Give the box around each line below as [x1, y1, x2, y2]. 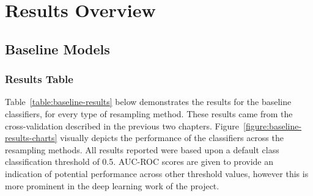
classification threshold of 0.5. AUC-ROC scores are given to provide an [5, 155, 273, 168]
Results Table [5, 71, 73, 87]
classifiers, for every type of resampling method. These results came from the [5, 107, 293, 120]
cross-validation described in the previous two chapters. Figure [5, 119, 240, 132]
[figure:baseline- [243, 119, 302, 132]
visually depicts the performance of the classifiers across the [60, 131, 284, 144]
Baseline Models [5, 39, 110, 58]
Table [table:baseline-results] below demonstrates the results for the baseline [5, 95, 292, 108]
